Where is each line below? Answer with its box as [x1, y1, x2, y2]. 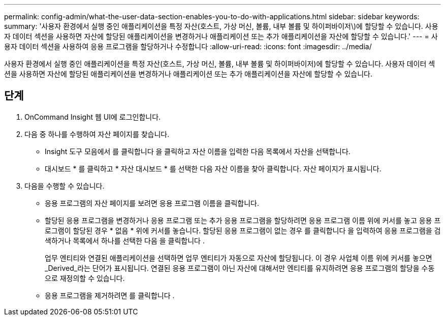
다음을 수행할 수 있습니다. [24, 181, 105, 190]
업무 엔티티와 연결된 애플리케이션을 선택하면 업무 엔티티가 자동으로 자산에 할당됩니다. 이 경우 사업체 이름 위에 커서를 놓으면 [45, 253, 432, 262]
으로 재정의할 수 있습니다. [45, 273, 125, 282]
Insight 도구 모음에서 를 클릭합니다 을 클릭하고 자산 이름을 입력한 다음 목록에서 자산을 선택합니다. [45, 147, 351, 156]
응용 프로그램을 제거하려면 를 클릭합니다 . [45, 291, 175, 300]
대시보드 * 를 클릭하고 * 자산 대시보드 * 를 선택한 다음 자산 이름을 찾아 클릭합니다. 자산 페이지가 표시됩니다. [45, 164, 382, 173]
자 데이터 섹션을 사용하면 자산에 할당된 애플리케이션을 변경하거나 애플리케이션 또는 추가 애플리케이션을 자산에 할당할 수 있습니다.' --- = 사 [4, 32, 438, 41]
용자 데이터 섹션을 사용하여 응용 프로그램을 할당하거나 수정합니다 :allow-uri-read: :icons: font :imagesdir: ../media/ [4, 42, 372, 51]
